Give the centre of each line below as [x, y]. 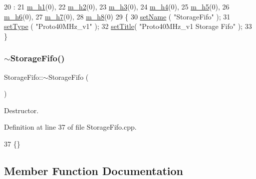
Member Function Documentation [94, 170]
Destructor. [21, 110]
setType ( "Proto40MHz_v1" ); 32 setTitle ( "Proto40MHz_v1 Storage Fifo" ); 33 [128, 26]
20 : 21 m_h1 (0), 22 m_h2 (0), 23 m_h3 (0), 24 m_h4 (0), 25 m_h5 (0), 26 [117, 6]
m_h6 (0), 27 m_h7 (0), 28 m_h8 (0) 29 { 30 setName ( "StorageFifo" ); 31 [117, 16]
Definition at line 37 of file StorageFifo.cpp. [70, 127]
